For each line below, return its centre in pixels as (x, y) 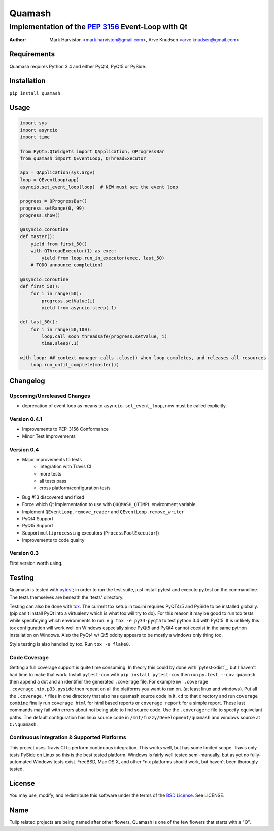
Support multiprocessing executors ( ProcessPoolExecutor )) (91, 533)
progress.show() (40, 215)
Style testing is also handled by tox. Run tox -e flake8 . (70, 644)
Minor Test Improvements (49, 436)
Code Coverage (29, 657)
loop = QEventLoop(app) (50, 180)
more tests (50, 473)
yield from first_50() (59, 244)
